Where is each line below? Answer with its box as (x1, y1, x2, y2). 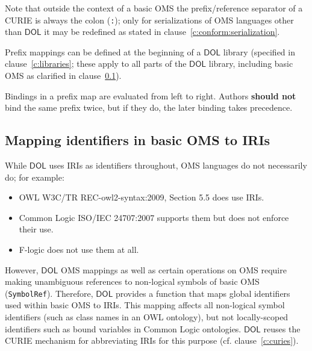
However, (5, 263, 39, 276)
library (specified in (223, 45, 295, 58)
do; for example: (5, 170, 64, 183)
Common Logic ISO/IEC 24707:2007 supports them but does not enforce (19, 211, 289, 223)
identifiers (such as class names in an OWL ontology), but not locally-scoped (5, 311, 289, 323)
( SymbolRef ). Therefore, (5, 287, 93, 299)
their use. (19, 223, 54, 235)
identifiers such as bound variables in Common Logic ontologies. (5, 322, 242, 335)
